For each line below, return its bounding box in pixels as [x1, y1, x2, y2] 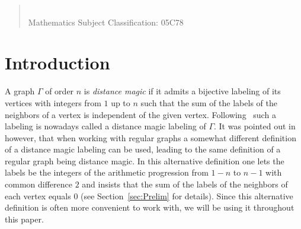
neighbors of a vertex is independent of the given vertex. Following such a [5, 108, 276, 120]
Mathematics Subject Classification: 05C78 [28, 15, 184, 28]
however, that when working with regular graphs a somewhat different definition [5, 131, 296, 144]
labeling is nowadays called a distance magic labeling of [5, 120, 206, 132]
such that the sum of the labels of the [140, 96, 277, 109]
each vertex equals [5, 189, 71, 202]
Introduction [5, 50, 110, 75]
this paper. [5, 212, 44, 225]
